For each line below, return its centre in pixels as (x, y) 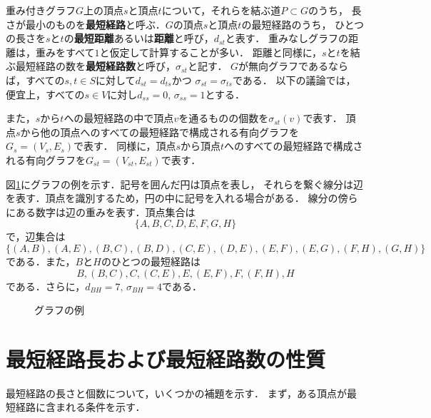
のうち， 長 (335, 10)
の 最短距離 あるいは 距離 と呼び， (139, 38)
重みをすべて (65, 52)
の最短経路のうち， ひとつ (303, 24)
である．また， (41, 261)
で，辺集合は (36, 236)
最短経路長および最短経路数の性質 (166, 358)
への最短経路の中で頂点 (119, 118)
